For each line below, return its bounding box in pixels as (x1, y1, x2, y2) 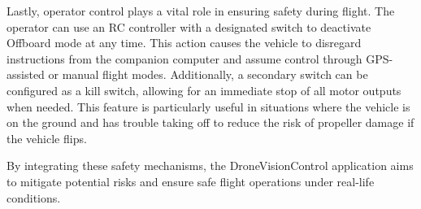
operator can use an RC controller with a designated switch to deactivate (7, 18, 371, 35)
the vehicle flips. (7, 129, 87, 146)
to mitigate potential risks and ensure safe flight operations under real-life (7, 172, 375, 189)
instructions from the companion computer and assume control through (7, 50, 362, 67)
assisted (7, 66, 45, 83)
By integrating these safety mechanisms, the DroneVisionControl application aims (7, 157, 414, 174)
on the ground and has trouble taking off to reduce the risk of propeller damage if (7, 114, 414, 131)
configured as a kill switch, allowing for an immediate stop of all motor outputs (7, 81, 401, 98)
